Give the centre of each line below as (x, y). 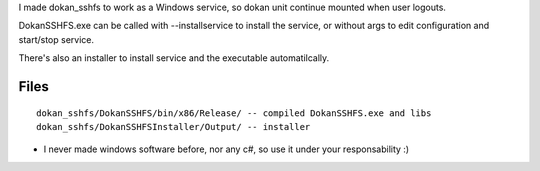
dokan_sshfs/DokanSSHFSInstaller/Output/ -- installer (173, 126)
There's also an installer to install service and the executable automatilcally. (174, 58)
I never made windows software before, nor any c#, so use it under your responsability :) (226, 149)
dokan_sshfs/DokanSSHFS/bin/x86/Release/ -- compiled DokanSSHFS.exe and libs (234, 113)
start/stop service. (56, 39)
